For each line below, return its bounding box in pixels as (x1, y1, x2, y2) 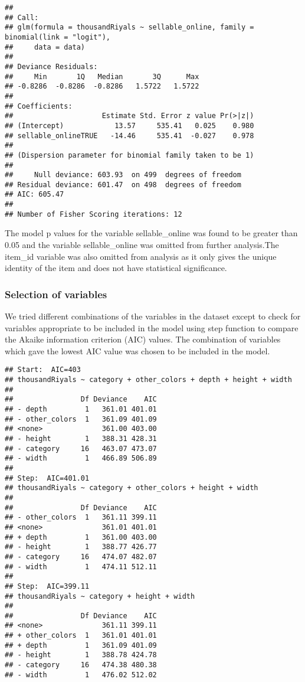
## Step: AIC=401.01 (5, 474, 90, 482)
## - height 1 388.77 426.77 (5, 543, 157, 552)
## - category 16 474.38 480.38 (5, 661, 157, 670)
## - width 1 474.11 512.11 (5, 562, 157, 571)
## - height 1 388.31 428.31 (5, 435, 157, 443)
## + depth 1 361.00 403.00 (5, 533, 157, 541)
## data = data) (5, 43, 86, 51)
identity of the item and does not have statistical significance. (5, 262, 227, 274)
